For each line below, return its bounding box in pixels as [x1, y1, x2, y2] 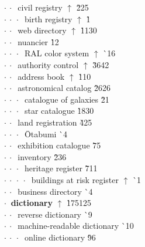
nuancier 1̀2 [18, 35, 59, 48]
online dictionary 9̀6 [24, 231, 96, 243]
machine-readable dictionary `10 [18, 219, 134, 232]
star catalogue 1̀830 [24, 104, 94, 117]
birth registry [24, 12, 72, 25]
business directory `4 [18, 185, 93, 197]
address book [18, 70, 65, 82]
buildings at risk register [31, 173, 119, 185]
